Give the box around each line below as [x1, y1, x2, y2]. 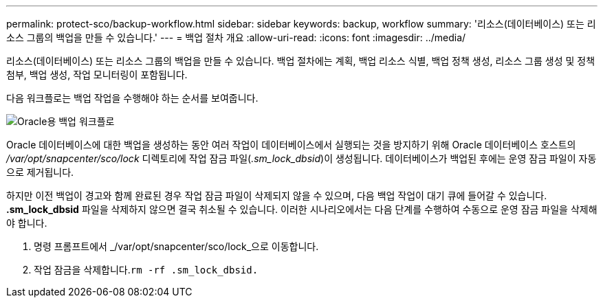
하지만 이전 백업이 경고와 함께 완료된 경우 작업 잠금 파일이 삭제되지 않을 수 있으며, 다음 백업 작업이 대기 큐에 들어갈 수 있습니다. [6, 190, 547, 201]
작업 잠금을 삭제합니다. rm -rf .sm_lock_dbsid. [34, 264, 259, 276]
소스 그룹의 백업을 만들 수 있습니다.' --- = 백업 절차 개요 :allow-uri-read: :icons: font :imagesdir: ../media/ [6, 32, 466, 43]
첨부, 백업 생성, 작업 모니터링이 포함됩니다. [6, 69, 188, 80]
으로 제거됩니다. [6, 166, 74, 178]
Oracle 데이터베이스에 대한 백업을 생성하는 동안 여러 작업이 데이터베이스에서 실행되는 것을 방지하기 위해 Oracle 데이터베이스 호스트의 [6, 139, 576, 150]
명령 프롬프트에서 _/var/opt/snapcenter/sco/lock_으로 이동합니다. [34, 240, 319, 252]
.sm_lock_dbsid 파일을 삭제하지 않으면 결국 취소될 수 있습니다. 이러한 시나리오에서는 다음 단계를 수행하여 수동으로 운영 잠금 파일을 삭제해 [6, 203, 597, 215]
